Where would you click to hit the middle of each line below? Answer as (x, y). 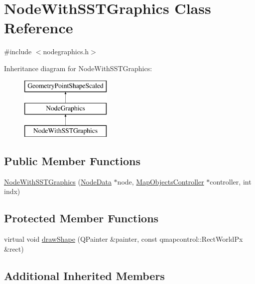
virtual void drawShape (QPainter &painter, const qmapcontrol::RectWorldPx (124, 239)
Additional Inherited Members (84, 275)
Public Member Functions (72, 160)
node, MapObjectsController (161, 181)
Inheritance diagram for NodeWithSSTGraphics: (78, 68)
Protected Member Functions (81, 218)
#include (18, 51)
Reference (39, 28)
